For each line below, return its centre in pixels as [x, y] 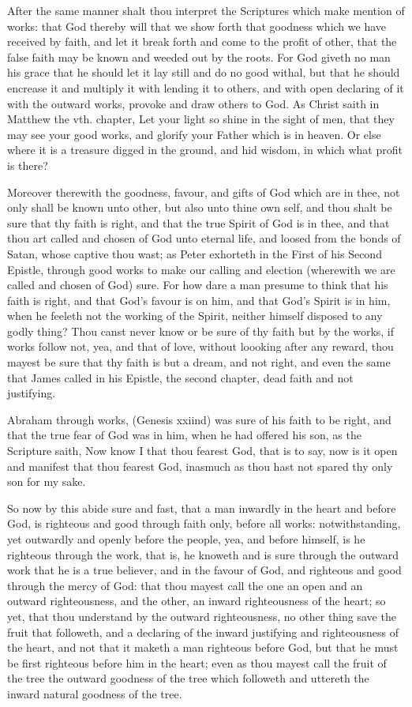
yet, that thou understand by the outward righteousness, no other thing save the [202, 616]
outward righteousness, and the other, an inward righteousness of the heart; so [197, 601]
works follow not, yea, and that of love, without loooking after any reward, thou [200, 346]
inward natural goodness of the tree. [95, 693]
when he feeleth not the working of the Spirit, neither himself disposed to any [195, 316]
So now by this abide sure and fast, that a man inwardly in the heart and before [202, 508]
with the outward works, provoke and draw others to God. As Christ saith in [193, 103]
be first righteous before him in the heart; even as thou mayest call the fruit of [197, 662]
